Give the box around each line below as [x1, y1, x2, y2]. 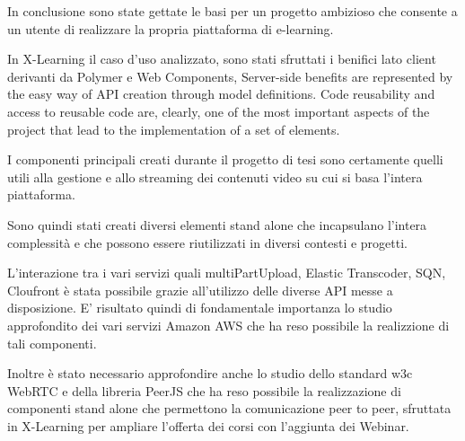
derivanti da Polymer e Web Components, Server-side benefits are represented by [7, 66, 453, 85]
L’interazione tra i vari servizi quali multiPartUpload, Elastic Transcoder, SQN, [7, 263, 446, 282]
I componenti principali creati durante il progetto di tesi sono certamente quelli [7, 150, 443, 169]
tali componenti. [7, 333, 97, 352]
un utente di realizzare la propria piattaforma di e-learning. [7, 19, 334, 38]
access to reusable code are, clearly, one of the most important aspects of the [7, 101, 430, 120]
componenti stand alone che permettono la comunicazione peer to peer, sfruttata [7, 399, 452, 418]
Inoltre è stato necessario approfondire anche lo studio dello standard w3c [7, 364, 413, 383]
